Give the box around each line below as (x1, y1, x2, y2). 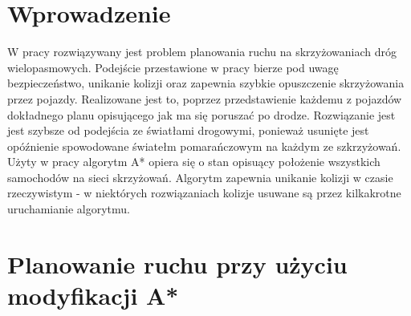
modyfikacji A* (7, 279, 179, 312)
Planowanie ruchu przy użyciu (7, 247, 348, 280)
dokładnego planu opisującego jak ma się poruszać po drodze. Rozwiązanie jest (7, 106, 396, 123)
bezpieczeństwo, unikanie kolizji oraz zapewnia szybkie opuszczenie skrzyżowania (7, 75, 405, 91)
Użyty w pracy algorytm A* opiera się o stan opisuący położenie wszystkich (7, 153, 380, 170)
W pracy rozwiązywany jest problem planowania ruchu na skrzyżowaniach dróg (7, 43, 397, 60)
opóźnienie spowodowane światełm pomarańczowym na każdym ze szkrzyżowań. (7, 137, 401, 154)
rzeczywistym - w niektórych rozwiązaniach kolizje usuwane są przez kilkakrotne (7, 184, 401, 201)
